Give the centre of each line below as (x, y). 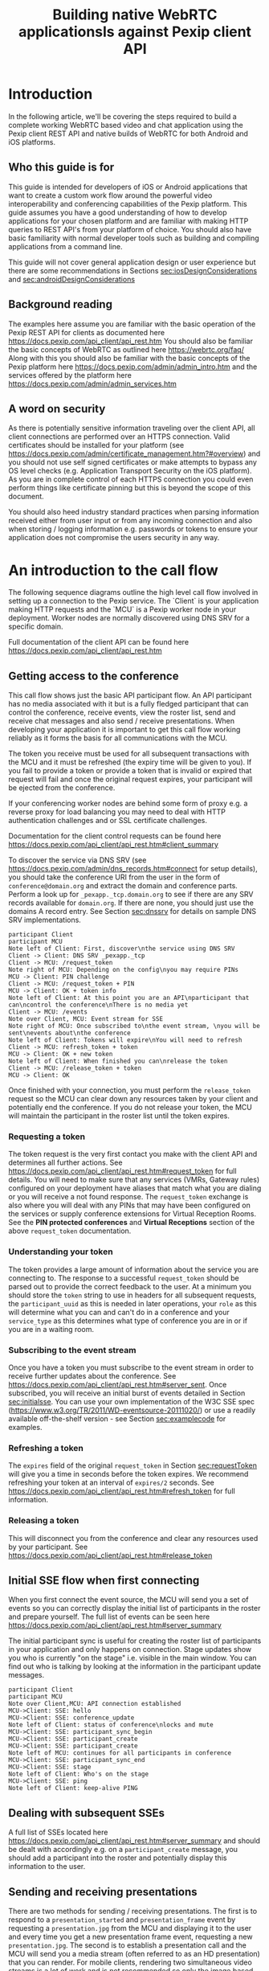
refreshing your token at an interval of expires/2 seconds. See (112, 1483)
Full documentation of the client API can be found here (99, 642)
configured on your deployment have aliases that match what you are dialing (135, 1188)
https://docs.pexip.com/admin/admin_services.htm (92, 383)
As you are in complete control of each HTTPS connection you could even (131, 479)
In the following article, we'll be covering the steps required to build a (122, 116)
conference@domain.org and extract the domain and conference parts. (123, 886)
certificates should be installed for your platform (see (96, 445)
